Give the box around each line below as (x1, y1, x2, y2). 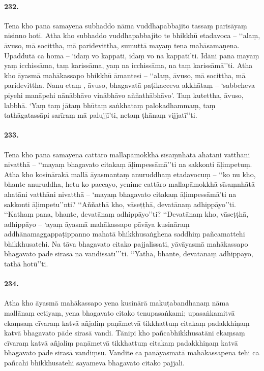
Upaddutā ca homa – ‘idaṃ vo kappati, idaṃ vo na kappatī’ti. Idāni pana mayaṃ (4, 50, 259, 60)
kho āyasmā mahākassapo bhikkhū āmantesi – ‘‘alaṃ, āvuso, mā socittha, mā (4, 70, 246, 80)
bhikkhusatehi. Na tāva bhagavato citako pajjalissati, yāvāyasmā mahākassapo (4, 238, 248, 249)
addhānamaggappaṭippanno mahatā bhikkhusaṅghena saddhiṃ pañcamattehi (4, 228, 245, 239)
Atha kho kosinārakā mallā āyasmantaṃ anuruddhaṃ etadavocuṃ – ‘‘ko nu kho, (4, 168, 256, 179)
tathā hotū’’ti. (4, 258, 48, 269)
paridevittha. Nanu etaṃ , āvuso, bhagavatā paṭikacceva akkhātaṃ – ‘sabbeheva (4, 80, 255, 90)
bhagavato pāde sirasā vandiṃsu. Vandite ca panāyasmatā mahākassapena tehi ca (4, 347, 259, 358)
